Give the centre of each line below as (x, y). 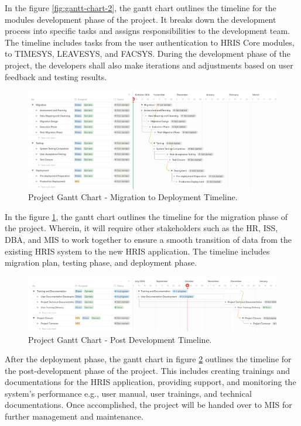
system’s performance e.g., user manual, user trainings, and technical (128, 393)
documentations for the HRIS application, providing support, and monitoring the (150, 382)
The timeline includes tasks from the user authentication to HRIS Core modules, (150, 42)
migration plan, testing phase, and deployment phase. (101, 262)
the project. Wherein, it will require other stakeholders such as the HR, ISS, (141, 228)
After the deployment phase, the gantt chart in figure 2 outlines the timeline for (148, 359)
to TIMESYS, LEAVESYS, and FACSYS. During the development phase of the (148, 54)
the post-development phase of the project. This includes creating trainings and (148, 370)
